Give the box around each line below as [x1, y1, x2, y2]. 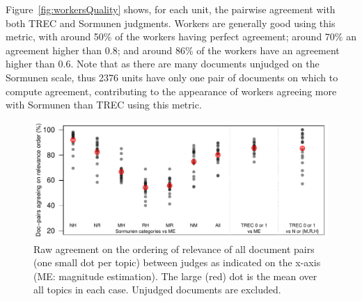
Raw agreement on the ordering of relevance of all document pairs [33, 241, 315, 256]
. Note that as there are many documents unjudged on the [70, 56, 320, 71]
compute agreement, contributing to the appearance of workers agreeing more [6, 83, 337, 98]
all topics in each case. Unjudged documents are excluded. [33, 282, 281, 297]
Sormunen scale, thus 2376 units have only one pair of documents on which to [6, 70, 338, 84]
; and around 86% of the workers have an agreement [117, 42, 340, 57]
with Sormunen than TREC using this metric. [6, 97, 202, 112]
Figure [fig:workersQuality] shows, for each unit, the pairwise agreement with [6, 2, 336, 16]
